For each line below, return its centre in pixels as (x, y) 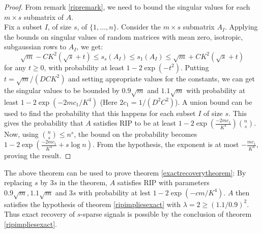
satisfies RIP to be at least (135, 123)
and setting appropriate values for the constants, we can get (162, 78)
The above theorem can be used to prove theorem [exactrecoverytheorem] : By (125, 172)
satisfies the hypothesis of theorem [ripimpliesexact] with (93, 204)
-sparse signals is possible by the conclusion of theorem (166, 214)
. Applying (241, 27)
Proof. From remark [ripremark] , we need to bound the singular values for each (127, 7)
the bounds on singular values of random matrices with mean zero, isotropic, (124, 36)
